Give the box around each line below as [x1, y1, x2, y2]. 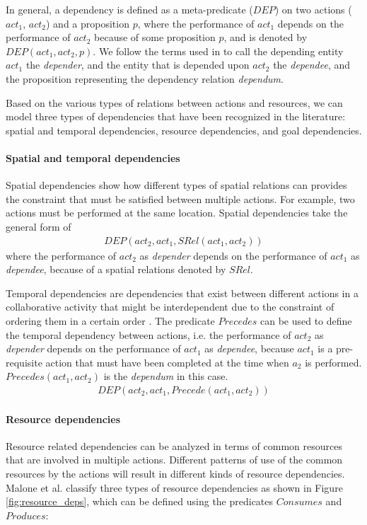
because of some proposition [94, 30, 216, 45]
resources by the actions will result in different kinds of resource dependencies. [6, 466, 345, 480]
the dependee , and [273, 57, 351, 72]
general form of [6, 219, 71, 233]
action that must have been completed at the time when [45, 354, 289, 369]
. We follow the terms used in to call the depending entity [93, 43, 344, 58]
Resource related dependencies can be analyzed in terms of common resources [6, 438, 342, 453]
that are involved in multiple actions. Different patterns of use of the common [6, 452, 343, 467]
